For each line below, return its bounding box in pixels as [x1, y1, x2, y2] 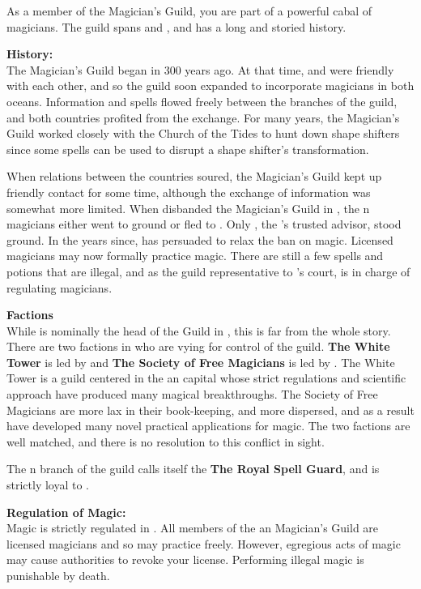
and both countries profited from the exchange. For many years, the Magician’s [6, 109, 400, 126]
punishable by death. [6, 567, 110, 583]
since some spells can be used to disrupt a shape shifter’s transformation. [6, 140, 369, 157]
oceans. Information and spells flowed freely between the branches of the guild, [6, 92, 398, 109]
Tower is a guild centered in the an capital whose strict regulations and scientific [6, 369, 406, 386]
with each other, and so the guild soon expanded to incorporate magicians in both [6, 77, 415, 94]
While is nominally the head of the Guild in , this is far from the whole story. [6, 322, 391, 339]
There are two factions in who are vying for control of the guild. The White [6, 338, 390, 355]
